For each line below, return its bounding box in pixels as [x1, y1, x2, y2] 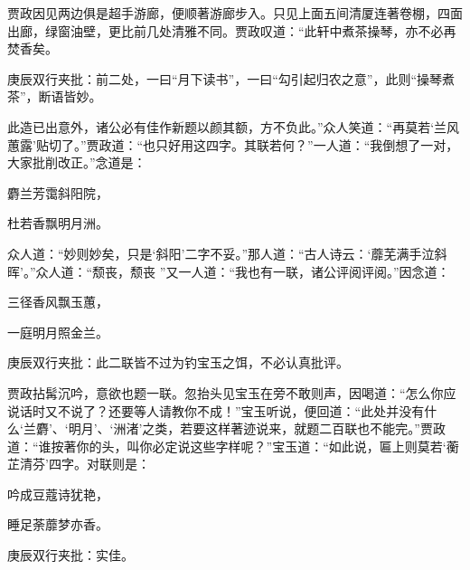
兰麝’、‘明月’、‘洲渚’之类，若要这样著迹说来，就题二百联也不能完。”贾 [23, 419, 433, 438]
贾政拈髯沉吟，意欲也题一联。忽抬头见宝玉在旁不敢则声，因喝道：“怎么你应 [7, 383, 456, 402]
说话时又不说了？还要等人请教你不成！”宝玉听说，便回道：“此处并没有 [7, 401, 425, 420]
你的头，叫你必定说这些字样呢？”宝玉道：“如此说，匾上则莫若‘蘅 [76, 436, 459, 455]
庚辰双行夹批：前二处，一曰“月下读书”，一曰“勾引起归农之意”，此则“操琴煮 [7, 69, 456, 88]
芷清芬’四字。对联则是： [7, 454, 150, 473]
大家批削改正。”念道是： [7, 153, 146, 172]
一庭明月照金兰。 [7, 322, 108, 341]
